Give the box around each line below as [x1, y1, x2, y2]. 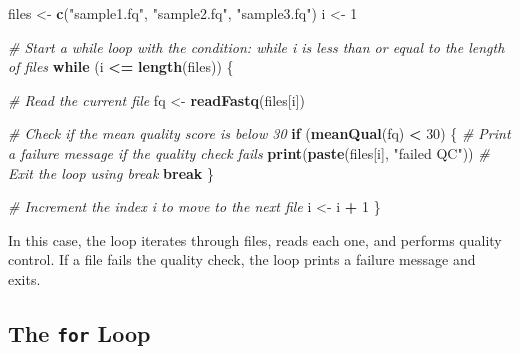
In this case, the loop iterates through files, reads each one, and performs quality [8, 229, 502, 250]
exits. [8, 268, 41, 289]
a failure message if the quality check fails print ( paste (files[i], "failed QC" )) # [8, 142, 490, 163]
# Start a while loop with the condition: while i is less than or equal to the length [8, 36, 505, 57]
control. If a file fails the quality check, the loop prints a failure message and [8, 249, 476, 270]
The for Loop [8, 317, 151, 348]
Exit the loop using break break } [8, 162, 215, 183]
